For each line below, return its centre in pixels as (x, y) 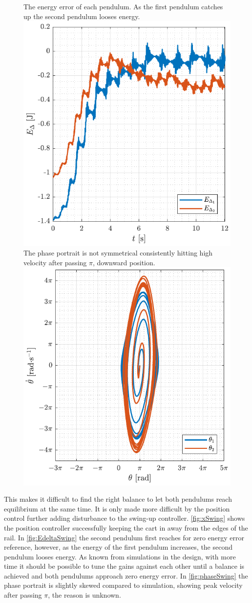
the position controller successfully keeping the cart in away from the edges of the (126, 527)
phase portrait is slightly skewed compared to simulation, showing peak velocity (123, 585)
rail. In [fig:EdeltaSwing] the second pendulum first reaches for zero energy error (124, 537)
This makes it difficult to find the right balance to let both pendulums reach (118, 499)
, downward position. (124, 262)
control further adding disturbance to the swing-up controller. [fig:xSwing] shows (125, 518)
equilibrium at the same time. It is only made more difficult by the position (117, 508)
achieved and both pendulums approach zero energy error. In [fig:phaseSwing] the (126, 575)
